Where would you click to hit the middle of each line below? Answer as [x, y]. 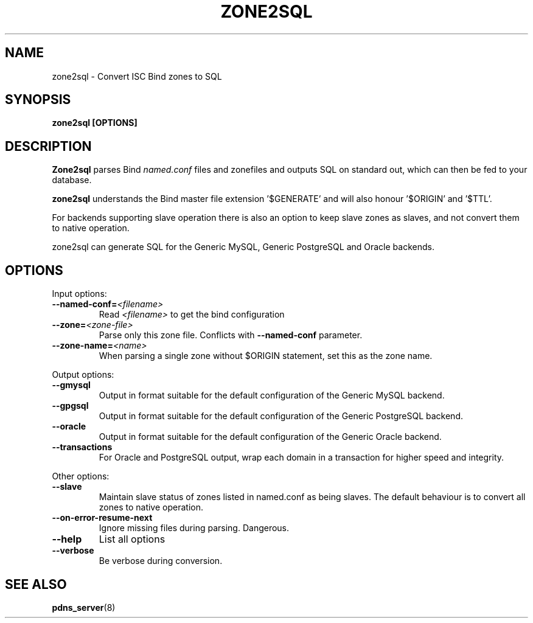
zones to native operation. [151, 507]
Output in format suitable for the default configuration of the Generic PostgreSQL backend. [281, 416]
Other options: [81, 476]
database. [72, 180]
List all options [132, 539]
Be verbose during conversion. [161, 561]
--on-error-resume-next [102, 518]
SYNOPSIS [38, 100]
